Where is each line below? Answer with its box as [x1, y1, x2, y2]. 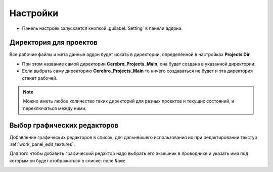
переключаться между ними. [23, 105, 87, 111]
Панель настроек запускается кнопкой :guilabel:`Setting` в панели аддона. [22, 25, 183, 31]
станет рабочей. [22, 75, 58, 81]
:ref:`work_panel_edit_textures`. [9, 141, 75, 147]
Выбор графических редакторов [9, 121, 119, 130]
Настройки [9, 8, 59, 19]
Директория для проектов [9, 38, 98, 47]
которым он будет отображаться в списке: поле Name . [9, 157, 127, 163]
